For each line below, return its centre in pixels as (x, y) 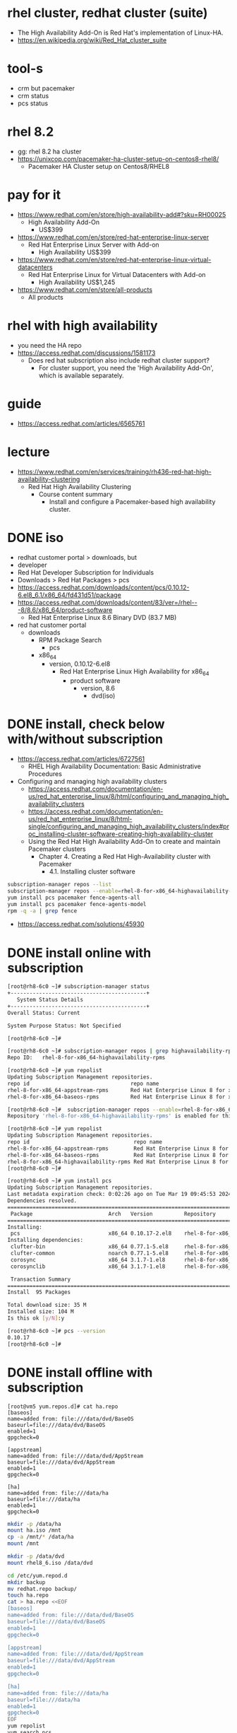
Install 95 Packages (39, 1292)
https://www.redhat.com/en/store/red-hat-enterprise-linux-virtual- (114, 259)
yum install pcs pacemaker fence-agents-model (77, 904)
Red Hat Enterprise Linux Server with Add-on (94, 245)
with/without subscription (85, 739)
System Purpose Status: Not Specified (64, 1026)
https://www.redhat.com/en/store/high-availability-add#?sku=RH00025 (122, 214)
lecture (29, 452)
